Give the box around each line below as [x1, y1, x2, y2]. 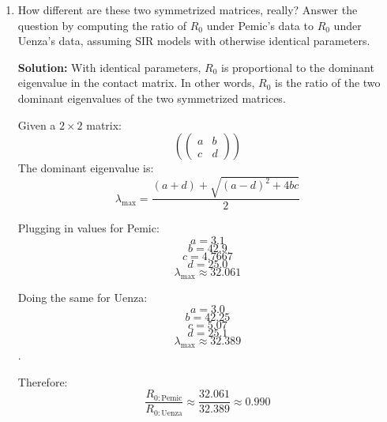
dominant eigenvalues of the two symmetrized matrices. [17, 89, 286, 106]
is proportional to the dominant [221, 58, 374, 75]
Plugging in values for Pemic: [17, 220, 160, 236]
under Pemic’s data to [206, 17, 314, 33]
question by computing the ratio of [17, 17, 187, 33]
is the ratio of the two [275, 74, 381, 91]
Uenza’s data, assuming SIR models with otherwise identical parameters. [17, 32, 370, 49]
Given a [17, 116, 56, 133]
